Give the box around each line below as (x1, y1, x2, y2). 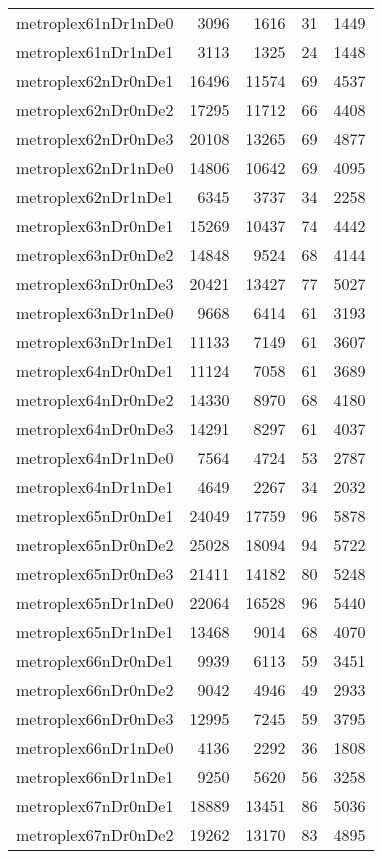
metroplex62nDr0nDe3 (16, 127, 174, 150)
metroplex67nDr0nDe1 (16, 794, 174, 817)
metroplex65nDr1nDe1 (16, 620, 174, 643)
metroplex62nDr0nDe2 (16, 98, 174, 121)
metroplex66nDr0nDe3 (16, 707, 174, 730)
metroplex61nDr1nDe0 (16, 11, 174, 34)
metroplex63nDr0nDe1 (16, 214, 174, 237)
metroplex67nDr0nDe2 (16, 823, 174, 846)
